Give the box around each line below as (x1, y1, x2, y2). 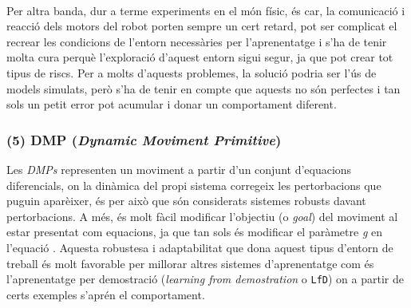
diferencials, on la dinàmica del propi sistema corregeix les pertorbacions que (6, 176, 381, 193)
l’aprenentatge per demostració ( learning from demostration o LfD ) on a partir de (6, 270, 404, 287)
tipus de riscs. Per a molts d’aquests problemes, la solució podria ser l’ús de (6, 64, 377, 81)
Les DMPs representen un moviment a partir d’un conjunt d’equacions (6, 160, 352, 177)
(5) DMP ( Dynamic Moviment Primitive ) (6, 129, 282, 149)
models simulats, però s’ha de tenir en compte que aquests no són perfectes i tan (6, 80, 401, 97)
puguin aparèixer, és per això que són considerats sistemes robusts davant (6, 192, 366, 209)
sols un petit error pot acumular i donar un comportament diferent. (6, 96, 337, 113)
